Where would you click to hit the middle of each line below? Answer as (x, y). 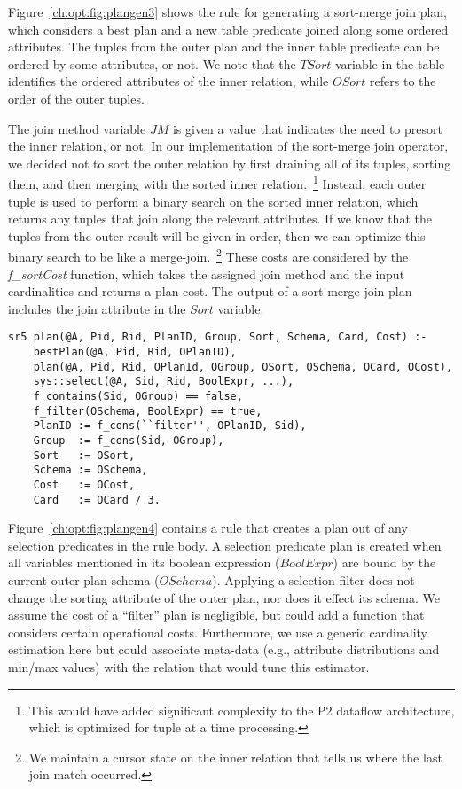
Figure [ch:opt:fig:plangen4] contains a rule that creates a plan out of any (208, 528)
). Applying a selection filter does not (313, 580)
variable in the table (390, 63)
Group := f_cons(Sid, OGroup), (129, 441)
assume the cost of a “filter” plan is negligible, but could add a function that (216, 615)
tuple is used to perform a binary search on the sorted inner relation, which (213, 201)
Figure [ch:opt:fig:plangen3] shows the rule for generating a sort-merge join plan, (227, 12)
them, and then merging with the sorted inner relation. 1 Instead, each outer (217, 182)
